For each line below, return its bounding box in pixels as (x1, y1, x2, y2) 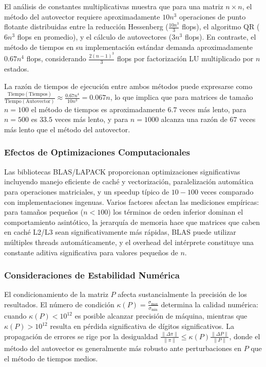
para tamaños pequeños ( (4, 206, 84, 217)
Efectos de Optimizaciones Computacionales (4, 146, 190, 159)
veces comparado (200, 186, 254, 197)
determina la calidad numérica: (161, 299, 258, 309)
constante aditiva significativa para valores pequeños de (4, 247, 178, 257)
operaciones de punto (179, 11, 246, 22)
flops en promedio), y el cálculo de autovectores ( (17, 31, 172, 42)
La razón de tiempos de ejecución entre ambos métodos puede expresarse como (4, 80, 253, 91)
